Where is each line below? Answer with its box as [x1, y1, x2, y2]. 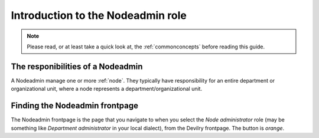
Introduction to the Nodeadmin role [11, 9, 187, 22]
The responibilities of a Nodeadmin [11, 61, 143, 71]
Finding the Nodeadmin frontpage [11, 101, 139, 111]
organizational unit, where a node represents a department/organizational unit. [11, 86, 203, 93]
